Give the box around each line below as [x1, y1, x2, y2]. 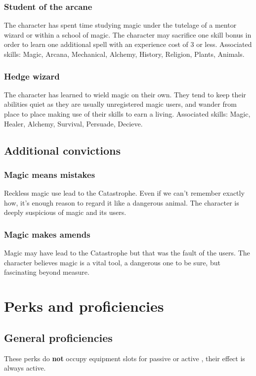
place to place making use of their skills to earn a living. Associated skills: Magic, [4, 109, 251, 119]
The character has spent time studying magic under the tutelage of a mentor [4, 20, 237, 30]
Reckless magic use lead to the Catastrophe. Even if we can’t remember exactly [4, 188, 245, 198]
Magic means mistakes [4, 168, 95, 180]
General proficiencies [4, 330, 113, 345]
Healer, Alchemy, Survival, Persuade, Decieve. [4, 118, 143, 128]
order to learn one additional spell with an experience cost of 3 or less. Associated [4, 39, 252, 49]
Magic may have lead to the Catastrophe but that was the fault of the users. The [4, 248, 250, 258]
